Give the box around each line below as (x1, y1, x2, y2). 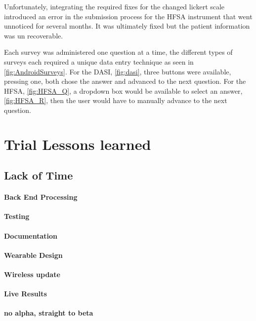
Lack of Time (4, 168, 73, 183)
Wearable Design (4, 250, 63, 260)
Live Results (4, 288, 47, 299)
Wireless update (4, 269, 60, 280)
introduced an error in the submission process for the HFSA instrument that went (4, 11, 253, 21)
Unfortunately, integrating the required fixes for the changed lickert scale (4, 1, 225, 11)
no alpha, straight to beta (4, 308, 93, 318)
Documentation (4, 230, 58, 241)
